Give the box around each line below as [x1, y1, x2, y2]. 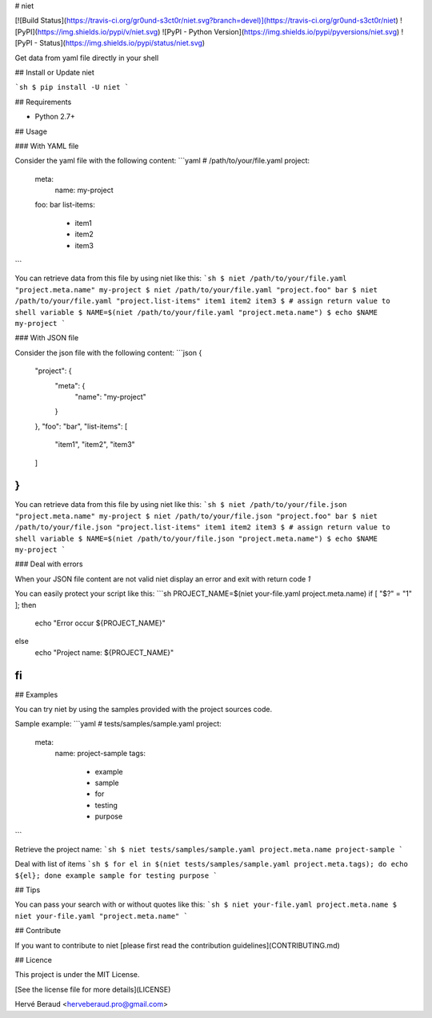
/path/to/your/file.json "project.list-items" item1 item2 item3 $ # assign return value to [14, 523, 391, 532]
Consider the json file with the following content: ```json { [14, 348, 202, 357]
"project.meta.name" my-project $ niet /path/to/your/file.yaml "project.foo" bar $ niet [14, 285, 378, 294]
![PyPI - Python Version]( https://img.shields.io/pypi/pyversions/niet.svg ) [162, 26, 400, 36]
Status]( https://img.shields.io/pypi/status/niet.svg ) [39, 38, 206, 48]
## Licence [14, 956, 52, 965]
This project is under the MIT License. [14, 970, 140, 980]
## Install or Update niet [14, 67, 95, 77]
